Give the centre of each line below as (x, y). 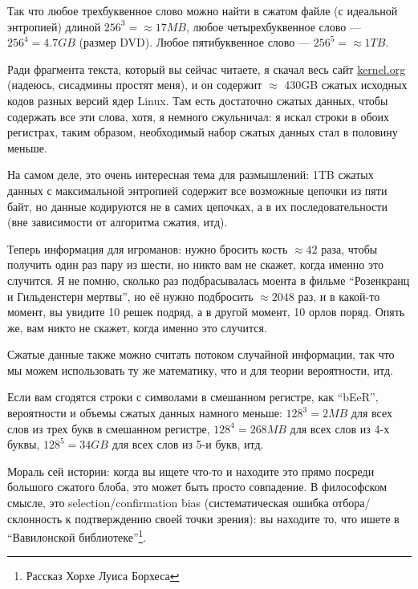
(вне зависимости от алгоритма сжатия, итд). (118, 222)
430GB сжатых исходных (346, 85)
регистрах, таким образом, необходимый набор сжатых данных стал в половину (203, 132)
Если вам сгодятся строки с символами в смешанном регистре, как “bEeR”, (193, 397)
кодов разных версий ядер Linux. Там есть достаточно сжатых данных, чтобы (198, 100)
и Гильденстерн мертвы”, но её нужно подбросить (130, 296)
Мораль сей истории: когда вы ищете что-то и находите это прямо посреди (191, 471)
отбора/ (351, 503)
